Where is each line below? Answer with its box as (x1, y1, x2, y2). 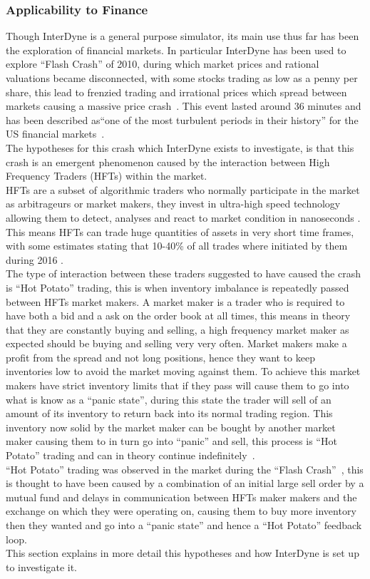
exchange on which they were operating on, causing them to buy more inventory (6, 503, 356, 518)
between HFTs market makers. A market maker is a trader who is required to (6, 294, 345, 309)
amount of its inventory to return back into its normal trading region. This (6, 406, 333, 421)
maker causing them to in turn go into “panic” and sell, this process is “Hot (6, 434, 337, 449)
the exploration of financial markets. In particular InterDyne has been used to (6, 42, 346, 57)
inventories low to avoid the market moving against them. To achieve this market (6, 364, 361, 379)
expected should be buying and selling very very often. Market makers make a (6, 336, 347, 351)
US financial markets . (6, 126, 105, 141)
